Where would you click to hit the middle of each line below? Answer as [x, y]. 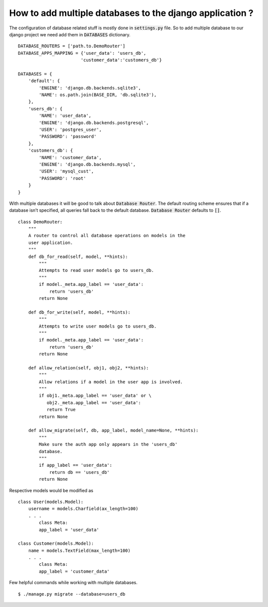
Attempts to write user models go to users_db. [98, 326]
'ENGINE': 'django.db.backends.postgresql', [94, 123]
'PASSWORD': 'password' [68, 136]
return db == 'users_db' [80, 472]
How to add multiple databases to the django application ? [131, 13]
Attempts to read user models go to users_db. [97, 270]
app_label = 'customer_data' [74, 571]
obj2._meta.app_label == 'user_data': [94, 402]
